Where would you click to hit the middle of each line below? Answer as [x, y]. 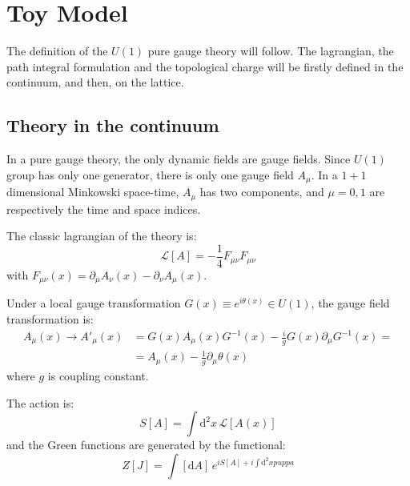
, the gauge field [350, 303]
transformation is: [50, 318]
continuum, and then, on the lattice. [95, 82]
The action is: [40, 402]
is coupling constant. [98, 376]
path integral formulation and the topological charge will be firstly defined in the [205, 66]
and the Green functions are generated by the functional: [146, 445]
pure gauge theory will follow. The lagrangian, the [271, 51]
